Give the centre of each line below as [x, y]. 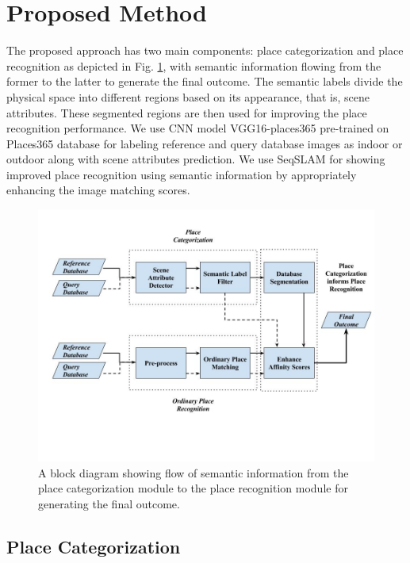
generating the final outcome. [109, 503]
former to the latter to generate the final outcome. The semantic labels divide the [205, 81]
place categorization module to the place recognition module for [193, 488]
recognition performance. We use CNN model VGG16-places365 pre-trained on [198, 128]
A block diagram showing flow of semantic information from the [194, 472]
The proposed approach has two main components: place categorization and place [205, 50]
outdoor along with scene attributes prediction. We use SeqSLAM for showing [196, 159]
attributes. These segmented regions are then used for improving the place [187, 112]
